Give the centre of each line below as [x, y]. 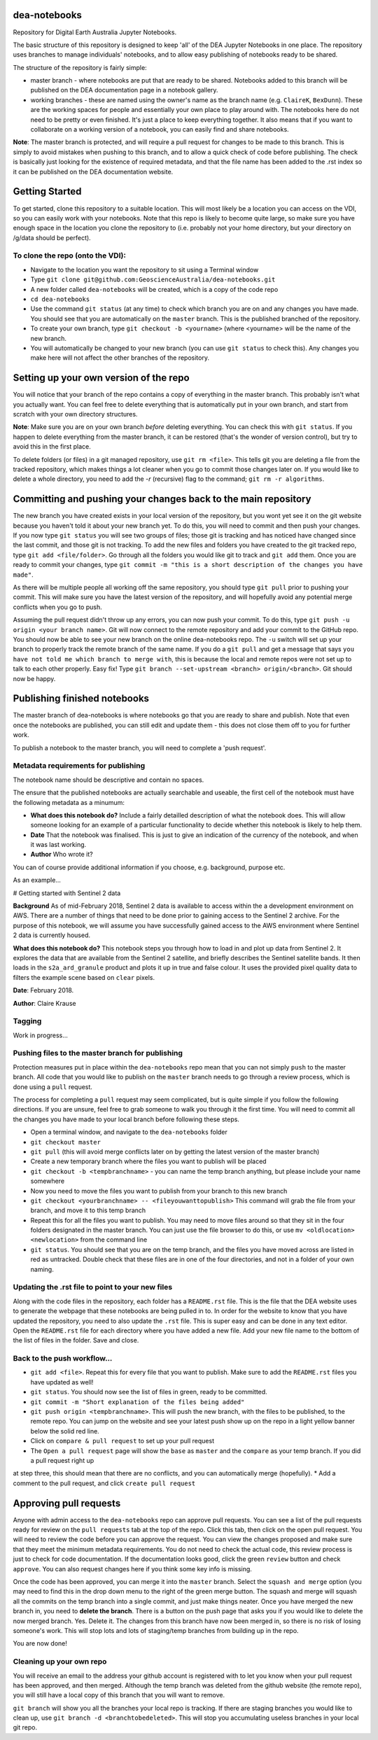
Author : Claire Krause [44, 1003]
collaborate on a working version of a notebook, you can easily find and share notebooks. [160, 129]
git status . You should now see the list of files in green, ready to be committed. [149, 1392]
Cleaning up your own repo [60, 1662]
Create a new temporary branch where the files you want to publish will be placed [148, 1161]
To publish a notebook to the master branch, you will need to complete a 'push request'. [140, 748]
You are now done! [40, 1643]
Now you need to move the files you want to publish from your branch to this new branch [159, 1191]
